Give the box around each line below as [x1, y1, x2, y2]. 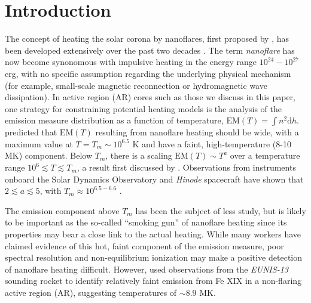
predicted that [5, 126, 57, 138]
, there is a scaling [105, 149, 172, 162]
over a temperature [230, 149, 300, 162]
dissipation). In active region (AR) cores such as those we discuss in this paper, [5, 91, 295, 103]
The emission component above [5, 204, 120, 217]
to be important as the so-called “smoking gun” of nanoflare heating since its [5, 216, 287, 228]
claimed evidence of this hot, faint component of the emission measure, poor [5, 239, 284, 252]
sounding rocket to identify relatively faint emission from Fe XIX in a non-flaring [5, 274, 302, 287]
